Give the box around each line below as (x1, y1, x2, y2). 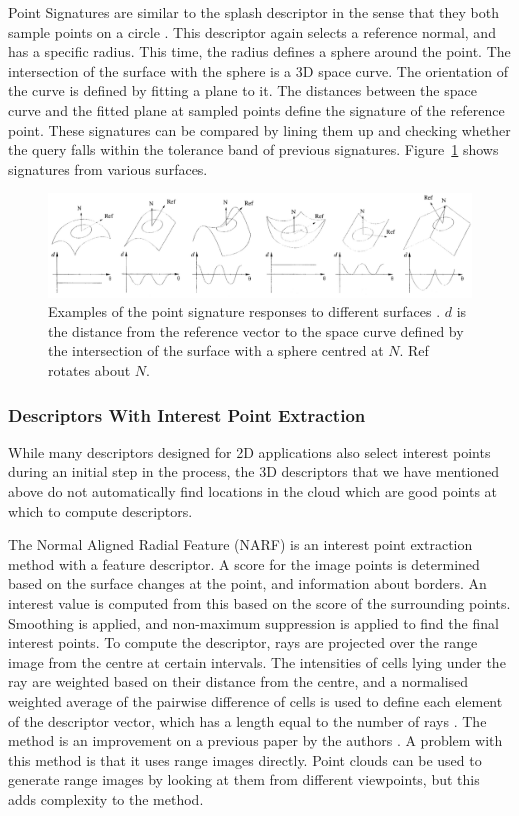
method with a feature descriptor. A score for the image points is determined (8, 553, 480, 574)
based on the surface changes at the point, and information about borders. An (8, 573, 487, 594)
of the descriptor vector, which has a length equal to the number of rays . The (8, 710, 487, 731)
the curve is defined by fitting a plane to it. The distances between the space (8, 80, 477, 101)
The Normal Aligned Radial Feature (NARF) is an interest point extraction (8, 534, 473, 555)
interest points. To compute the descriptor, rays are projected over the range (8, 632, 478, 653)
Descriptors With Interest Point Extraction (8, 402, 366, 427)
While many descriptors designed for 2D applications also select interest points (8, 441, 491, 462)
